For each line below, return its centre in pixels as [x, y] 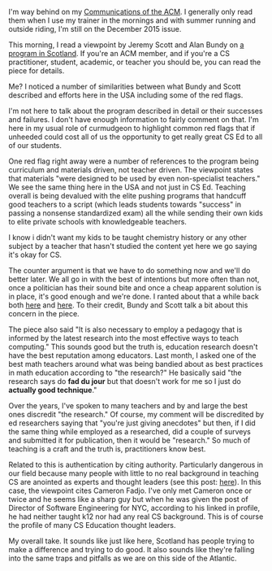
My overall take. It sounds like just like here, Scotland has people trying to [132, 541]
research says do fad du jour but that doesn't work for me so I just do [125, 381]
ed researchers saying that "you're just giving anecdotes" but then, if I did [132, 423]
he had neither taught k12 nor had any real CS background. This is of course [136, 517]
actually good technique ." [53, 390]
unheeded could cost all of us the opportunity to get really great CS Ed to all [136, 137]
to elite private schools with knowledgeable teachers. [97, 222]
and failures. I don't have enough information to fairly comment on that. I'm [134, 120]
